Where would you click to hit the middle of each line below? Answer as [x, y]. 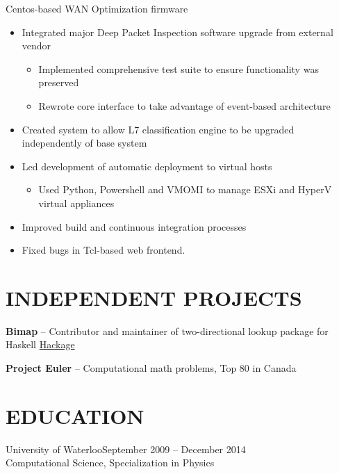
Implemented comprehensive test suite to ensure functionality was [179, 68]
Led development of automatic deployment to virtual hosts [147, 166]
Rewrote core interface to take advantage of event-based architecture [184, 105]
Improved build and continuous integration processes [134, 226]
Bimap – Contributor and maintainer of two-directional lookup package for [167, 330]
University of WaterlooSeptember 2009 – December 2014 [126, 449]
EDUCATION [75, 415]
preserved [59, 82]
